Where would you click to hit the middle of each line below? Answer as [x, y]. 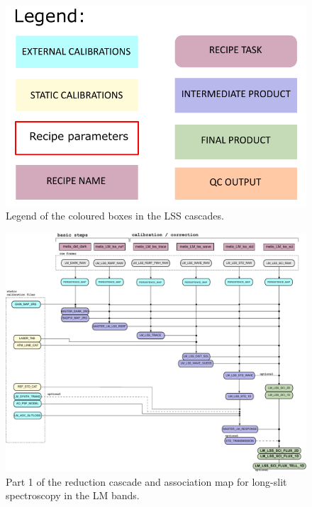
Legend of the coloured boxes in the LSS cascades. [115, 216]
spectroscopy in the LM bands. [73, 495]
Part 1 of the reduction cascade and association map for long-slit [146, 481]
